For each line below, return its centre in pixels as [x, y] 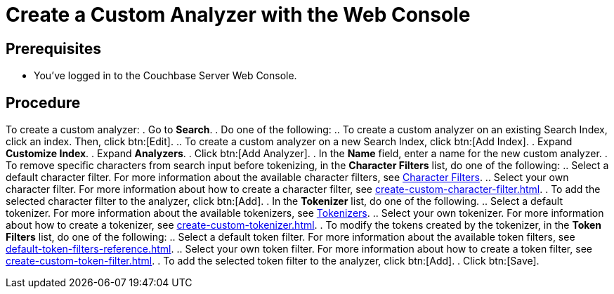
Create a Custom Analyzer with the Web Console [238, 15]
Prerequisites [53, 48]
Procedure [43, 102]
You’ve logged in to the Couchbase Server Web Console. [165, 76]
